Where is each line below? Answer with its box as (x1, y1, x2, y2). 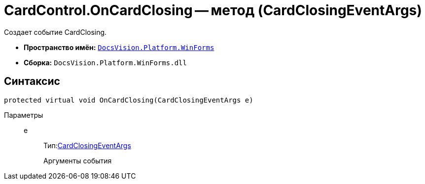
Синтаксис (4, 75, 60, 88)
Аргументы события (43, 156, 112, 165)
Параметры (4, 110, 43, 119)
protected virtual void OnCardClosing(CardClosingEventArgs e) (4, 96, 253, 104)
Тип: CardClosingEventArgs (43, 141, 131, 150)
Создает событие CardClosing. (4, 27, 107, 36)
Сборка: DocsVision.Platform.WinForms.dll (24, 58, 187, 67)
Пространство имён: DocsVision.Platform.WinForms (24, 43, 214, 52)
